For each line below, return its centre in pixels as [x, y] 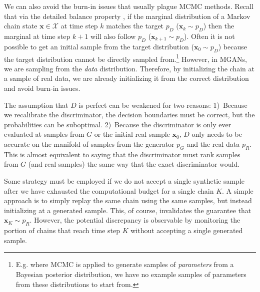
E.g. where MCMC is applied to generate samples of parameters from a [125, 264]
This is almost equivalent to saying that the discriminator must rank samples [122, 154]
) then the [219, 26]
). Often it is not [209, 36]
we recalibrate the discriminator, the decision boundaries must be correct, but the [129, 115]
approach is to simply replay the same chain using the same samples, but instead [128, 200]
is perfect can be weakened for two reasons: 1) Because [163, 105]
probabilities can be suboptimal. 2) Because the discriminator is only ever [118, 124]
